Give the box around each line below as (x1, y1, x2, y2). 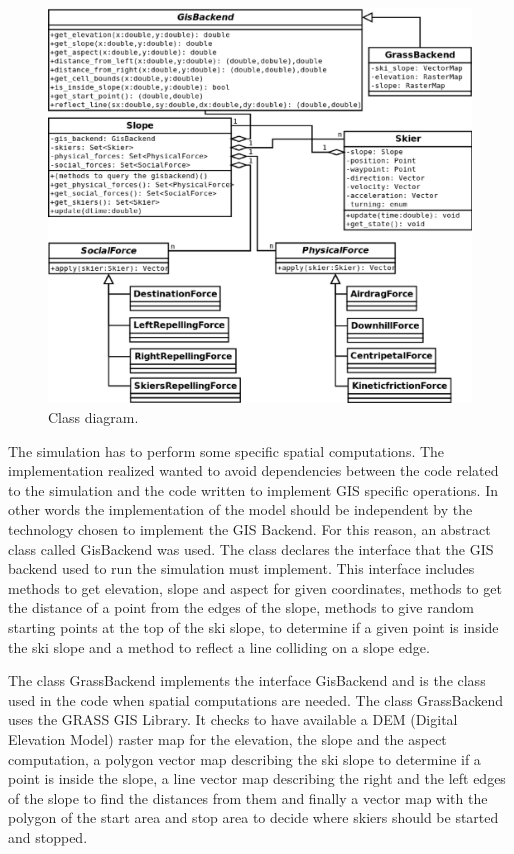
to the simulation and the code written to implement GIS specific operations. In (8, 479, 499, 500)
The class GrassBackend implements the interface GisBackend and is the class (8, 670, 486, 691)
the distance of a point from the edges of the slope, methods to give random (8, 597, 474, 618)
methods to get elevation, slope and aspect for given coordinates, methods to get (8, 577, 502, 598)
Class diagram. (48, 407, 139, 428)
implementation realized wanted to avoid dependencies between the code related (8, 460, 499, 481)
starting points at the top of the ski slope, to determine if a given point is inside (8, 616, 499, 637)
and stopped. (8, 826, 88, 847)
